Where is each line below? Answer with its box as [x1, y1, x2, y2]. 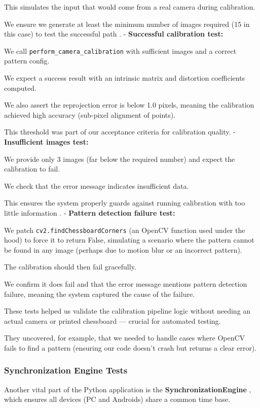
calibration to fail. [4, 163, 60, 174]
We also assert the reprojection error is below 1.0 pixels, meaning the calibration [4, 99, 254, 110]
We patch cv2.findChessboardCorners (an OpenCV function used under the [4, 224, 245, 235]
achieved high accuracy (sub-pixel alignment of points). [4, 109, 176, 120]
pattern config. [4, 55, 50, 66]
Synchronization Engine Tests [4, 364, 128, 377]
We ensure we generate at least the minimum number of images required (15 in [4, 18, 250, 29]
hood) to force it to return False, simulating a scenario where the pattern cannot [4, 234, 254, 245]
